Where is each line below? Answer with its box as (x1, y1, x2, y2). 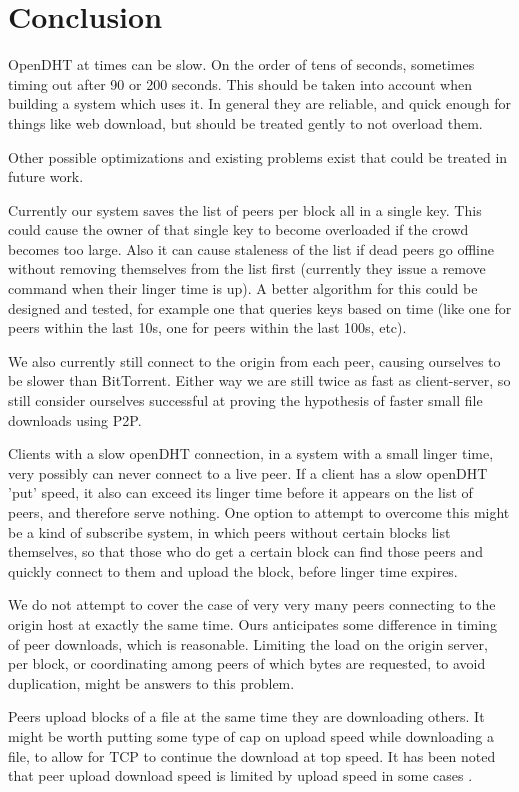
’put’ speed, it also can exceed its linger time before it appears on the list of (8, 482, 473, 503)
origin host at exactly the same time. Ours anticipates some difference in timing (8, 613, 497, 634)
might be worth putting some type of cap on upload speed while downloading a (8, 725, 494, 746)
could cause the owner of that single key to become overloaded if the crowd (8, 219, 469, 240)
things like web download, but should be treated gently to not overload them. (8, 112, 483, 133)
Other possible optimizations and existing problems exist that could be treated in (8, 146, 508, 167)
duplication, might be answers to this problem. (8, 672, 295, 693)
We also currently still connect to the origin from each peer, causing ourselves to (8, 350, 501, 371)
